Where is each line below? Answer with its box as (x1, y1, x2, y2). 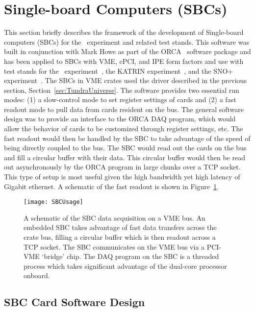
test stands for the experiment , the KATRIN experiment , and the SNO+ (4, 65, 233, 76)
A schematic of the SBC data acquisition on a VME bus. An (24, 212, 205, 223)
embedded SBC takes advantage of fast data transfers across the (24, 222, 217, 232)
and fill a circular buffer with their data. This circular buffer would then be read (4, 152, 245, 162)
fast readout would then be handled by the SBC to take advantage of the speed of (4, 133, 251, 143)
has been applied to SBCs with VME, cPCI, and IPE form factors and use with (4, 56, 244, 66)
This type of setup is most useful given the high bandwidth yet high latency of (4, 171, 240, 182)
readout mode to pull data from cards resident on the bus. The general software (4, 104, 244, 114)
